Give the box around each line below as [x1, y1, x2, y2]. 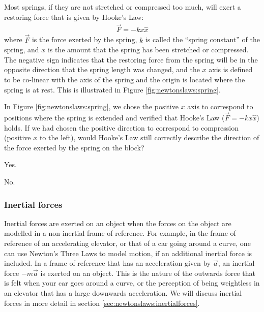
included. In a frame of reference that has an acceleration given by [4, 258, 211, 268]
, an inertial [218, 258, 255, 268]
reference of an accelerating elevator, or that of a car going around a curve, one [4, 238, 251, 248]
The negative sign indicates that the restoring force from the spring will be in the [4, 54, 258, 65]
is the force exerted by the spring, [32, 34, 137, 45]
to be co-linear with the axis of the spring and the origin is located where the [4, 74, 245, 85]
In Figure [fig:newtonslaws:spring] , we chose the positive [4, 101, 179, 112]
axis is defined [209, 64, 253, 75]
